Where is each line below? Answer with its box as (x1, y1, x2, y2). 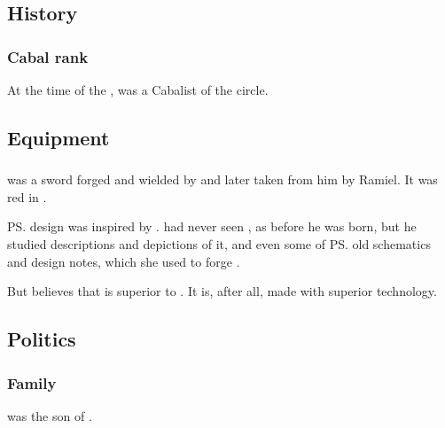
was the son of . (7, 406, 92, 424)
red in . (7, 187, 47, 206)
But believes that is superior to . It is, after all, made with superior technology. (7, 282, 437, 300)
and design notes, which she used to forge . (7, 252, 240, 270)
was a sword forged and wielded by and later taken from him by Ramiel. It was (7, 170, 438, 189)
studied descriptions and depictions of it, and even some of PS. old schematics (7, 235, 431, 253)
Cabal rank (7, 45, 89, 67)
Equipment (7, 123, 110, 151)
